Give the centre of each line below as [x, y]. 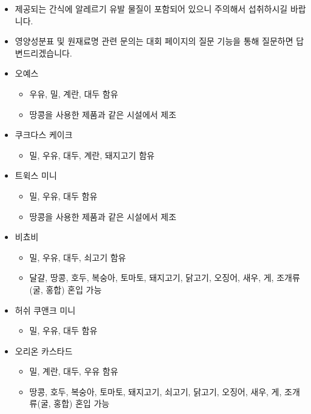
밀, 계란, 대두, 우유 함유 [74, 371]
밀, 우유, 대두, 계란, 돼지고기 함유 [92, 155]
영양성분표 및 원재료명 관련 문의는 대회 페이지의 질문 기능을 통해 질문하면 [154, 41]
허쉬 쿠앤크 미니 [45, 310]
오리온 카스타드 [44, 350]
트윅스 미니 [36, 175]
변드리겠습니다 [42, 53]
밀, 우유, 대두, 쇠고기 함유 [78, 257]
